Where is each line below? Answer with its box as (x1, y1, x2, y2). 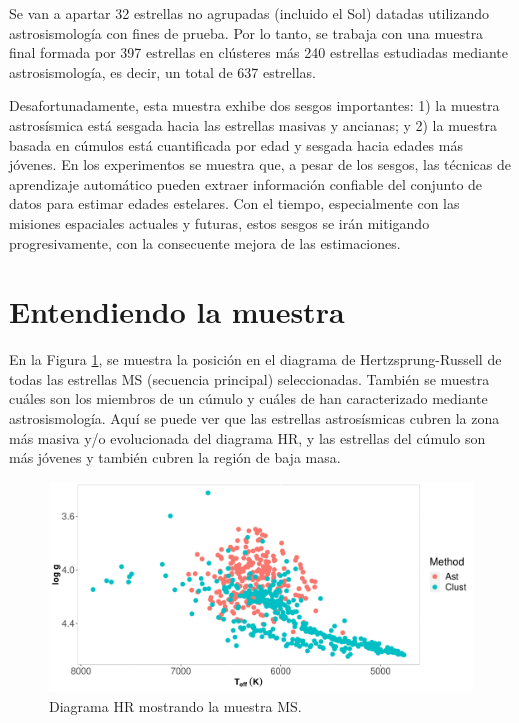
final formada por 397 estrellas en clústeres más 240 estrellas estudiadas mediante (9, 42, 508, 63)
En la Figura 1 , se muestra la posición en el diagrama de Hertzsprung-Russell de (9, 349, 502, 370)
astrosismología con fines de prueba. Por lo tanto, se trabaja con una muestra (9, 22, 484, 43)
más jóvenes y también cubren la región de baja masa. (9, 447, 341, 468)
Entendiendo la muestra (9, 291, 345, 332)
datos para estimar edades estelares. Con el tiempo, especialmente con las (9, 193, 460, 214)
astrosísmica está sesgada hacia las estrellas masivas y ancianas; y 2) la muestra (9, 114, 497, 135)
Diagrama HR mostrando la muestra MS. (49, 695, 302, 716)
